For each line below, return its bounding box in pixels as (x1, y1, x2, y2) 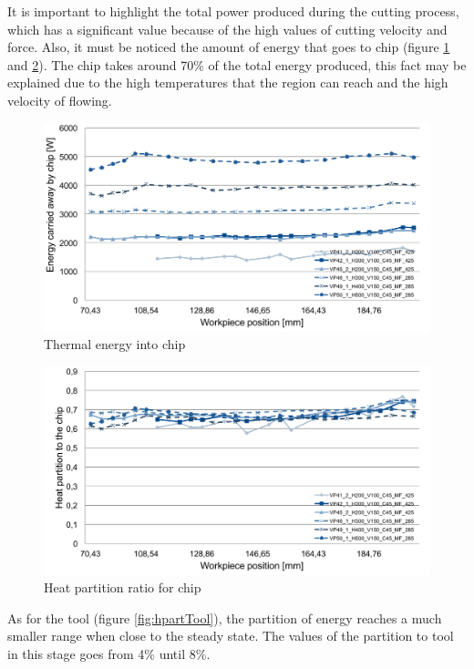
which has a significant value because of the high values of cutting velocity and (7, 19, 448, 38)
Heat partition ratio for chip (44, 578, 201, 597)
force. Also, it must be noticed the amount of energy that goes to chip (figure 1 (7, 37, 450, 57)
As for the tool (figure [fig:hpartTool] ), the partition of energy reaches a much (7, 608, 442, 627)
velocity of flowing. (7, 90, 112, 109)
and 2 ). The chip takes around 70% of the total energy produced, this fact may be (7, 55, 467, 74)
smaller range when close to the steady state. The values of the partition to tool (7, 626, 454, 645)
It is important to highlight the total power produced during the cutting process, (7, 2, 459, 20)
